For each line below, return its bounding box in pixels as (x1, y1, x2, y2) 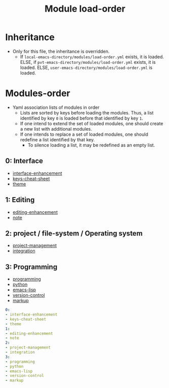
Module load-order (45, 3, 125, 15)
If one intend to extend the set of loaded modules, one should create (20, 120, 163, 127)
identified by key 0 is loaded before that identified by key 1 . (20, 115, 143, 121)
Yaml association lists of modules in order (12, 104, 100, 110)
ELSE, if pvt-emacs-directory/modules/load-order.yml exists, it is (20, 59, 156, 65)
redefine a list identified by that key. (20, 136, 95, 142)
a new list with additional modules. (20, 126, 93, 132)
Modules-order (5, 88, 71, 99)
